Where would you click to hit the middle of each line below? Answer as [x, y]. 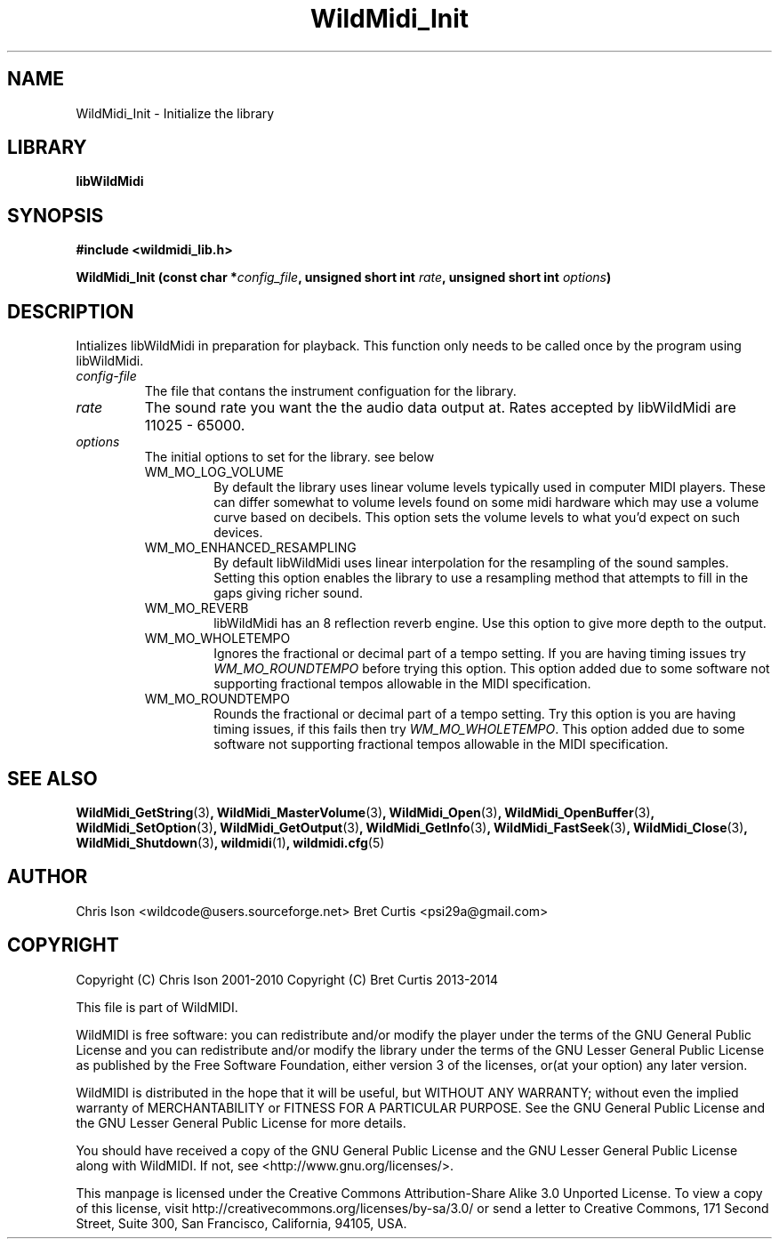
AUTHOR [48, 877]
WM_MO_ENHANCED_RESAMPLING [250, 548]
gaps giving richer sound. [288, 593]
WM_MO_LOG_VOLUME [214, 472]
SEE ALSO [52, 778]
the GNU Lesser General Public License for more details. [241, 1122]
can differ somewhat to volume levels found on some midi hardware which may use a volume [486, 502]
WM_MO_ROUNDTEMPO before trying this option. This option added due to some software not [492, 669]
